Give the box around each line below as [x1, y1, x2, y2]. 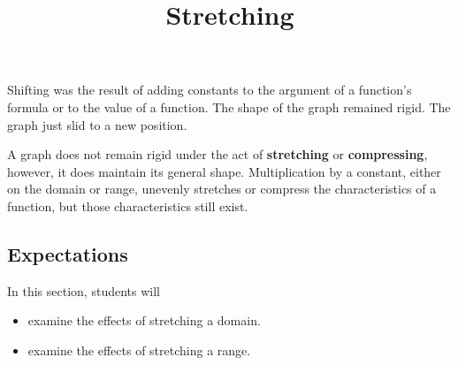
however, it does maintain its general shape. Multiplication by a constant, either [7, 162, 441, 180]
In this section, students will [7, 281, 160, 300]
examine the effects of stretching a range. [27, 340, 251, 359]
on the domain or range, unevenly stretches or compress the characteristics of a [7, 179, 437, 198]
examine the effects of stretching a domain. [27, 311, 261, 330]
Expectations [7, 240, 128, 267]
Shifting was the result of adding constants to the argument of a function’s [7, 80, 412, 99]
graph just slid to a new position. [7, 115, 187, 133]
